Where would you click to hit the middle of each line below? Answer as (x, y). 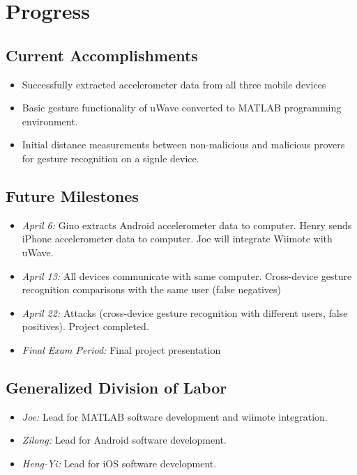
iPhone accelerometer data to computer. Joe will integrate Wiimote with (177, 239)
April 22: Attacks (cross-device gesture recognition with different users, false (185, 312)
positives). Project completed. (85, 326)
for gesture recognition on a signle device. (111, 158)
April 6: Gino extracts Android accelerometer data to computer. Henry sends (187, 225)
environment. (50, 121)
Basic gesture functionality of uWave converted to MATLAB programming (182, 108)
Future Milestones (72, 195)
